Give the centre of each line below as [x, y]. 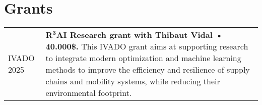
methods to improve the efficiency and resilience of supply [148, 70]
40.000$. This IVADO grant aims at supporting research [147, 46]
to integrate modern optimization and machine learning [143, 58]
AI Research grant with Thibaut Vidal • [140, 35]
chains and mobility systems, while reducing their [133, 81]
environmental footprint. [89, 93]
